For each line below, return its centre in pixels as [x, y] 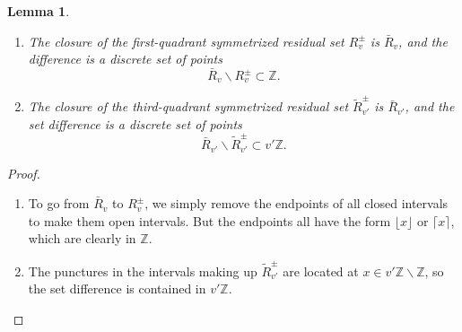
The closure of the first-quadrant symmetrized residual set [186, 41]
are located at [321, 271]
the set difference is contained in [117, 288]
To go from [59, 203]
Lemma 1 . [39, 11]
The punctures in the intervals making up [143, 271]
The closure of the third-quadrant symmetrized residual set [188, 106]
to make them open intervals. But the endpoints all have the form [209, 220]
